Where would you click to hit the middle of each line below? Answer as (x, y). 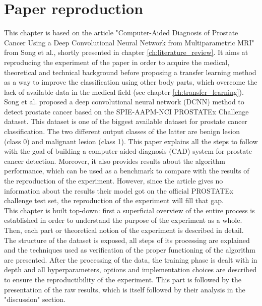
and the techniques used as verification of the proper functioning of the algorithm (130, 250)
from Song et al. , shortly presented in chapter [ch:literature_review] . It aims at (126, 52)
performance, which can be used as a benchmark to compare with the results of (127, 171)
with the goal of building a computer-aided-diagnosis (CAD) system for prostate (128, 151)
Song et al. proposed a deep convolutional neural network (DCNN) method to (124, 102)
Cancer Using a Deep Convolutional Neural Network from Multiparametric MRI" (129, 42)
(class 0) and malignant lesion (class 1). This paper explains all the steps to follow (131, 141)
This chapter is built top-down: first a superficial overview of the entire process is (129, 210)
